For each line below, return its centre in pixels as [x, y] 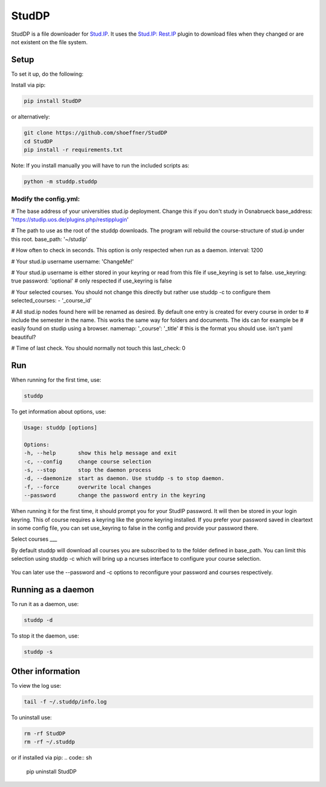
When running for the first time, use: [56, 380]
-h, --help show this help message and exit [101, 453]
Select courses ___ [34, 539]
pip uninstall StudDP [51, 771]
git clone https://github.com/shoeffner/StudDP [95, 133]
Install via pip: [28, 85]
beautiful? [24, 337]
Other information [46, 671]
